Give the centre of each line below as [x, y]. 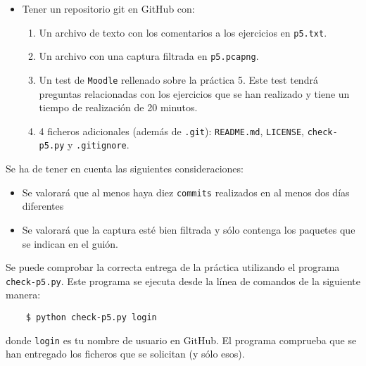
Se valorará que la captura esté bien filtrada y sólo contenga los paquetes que [189, 229]
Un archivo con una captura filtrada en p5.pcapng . [149, 56]
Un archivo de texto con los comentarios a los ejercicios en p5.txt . [183, 32]
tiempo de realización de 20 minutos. [118, 107]
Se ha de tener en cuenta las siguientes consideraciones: [125, 169]
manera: [23, 295]
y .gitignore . [99, 145]
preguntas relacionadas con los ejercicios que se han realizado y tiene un [194, 93]
